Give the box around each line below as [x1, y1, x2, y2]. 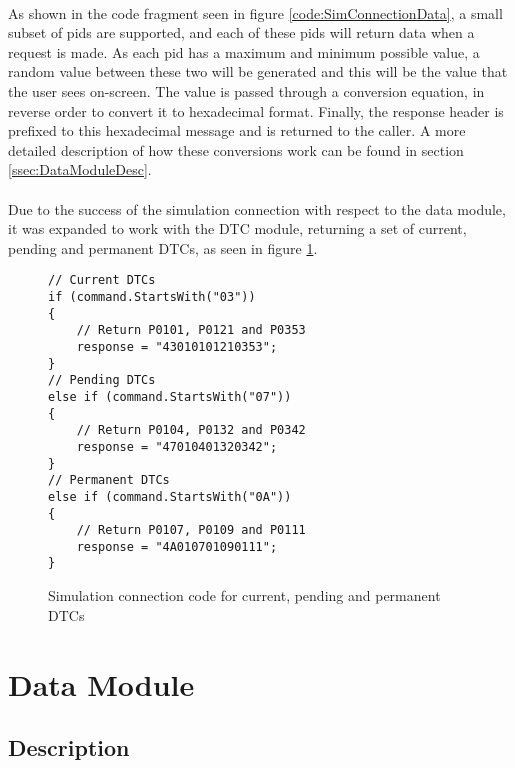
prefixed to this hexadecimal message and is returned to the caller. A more [8, 120, 466, 141]
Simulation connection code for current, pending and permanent [48, 585, 441, 606]
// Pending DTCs [48, 373, 156, 388]
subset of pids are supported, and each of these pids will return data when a [8, 22, 475, 43]
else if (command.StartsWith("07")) [48, 389, 292, 404]
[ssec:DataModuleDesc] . [8, 159, 152, 180]
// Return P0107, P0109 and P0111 [76, 523, 306, 538]
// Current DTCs [48, 273, 156, 288]
